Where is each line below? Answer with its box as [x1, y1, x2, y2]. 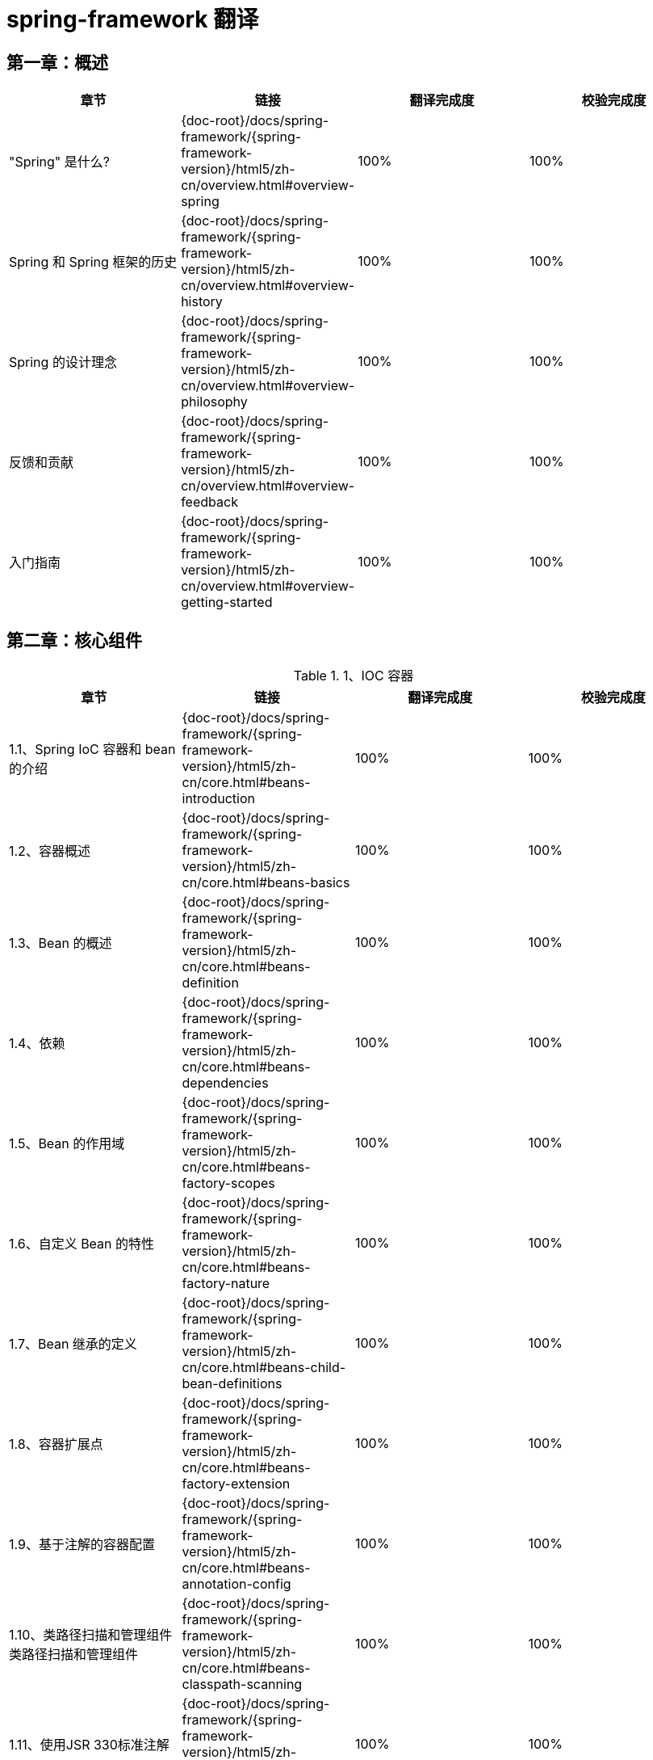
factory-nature [182, 1275, 270, 1292]
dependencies [182, 1075, 269, 1092]
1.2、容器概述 [9, 843, 90, 860]
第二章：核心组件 [6, 629, 142, 651]
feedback [181, 494, 238, 511]
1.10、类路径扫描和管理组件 [9, 1627, 173, 1644]
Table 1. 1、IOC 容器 [293, 667, 414, 684]
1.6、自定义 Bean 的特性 [9, 1236, 155, 1253]
